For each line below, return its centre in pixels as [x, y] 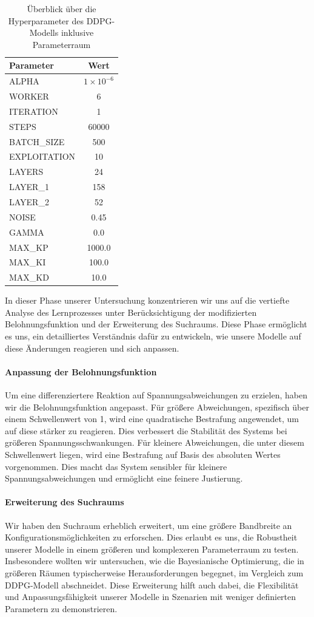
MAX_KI [28, 262]
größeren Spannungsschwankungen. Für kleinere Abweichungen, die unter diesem [155, 442]
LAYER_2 [29, 201]
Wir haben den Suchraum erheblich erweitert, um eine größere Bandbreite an [149, 525]
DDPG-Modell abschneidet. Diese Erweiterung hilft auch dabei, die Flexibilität [152, 585]
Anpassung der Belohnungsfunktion [81, 371]
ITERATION [34, 111]
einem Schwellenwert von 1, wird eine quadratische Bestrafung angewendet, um [152, 419]
